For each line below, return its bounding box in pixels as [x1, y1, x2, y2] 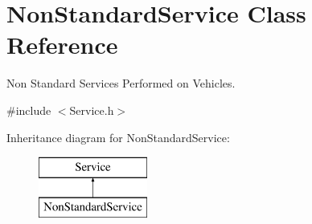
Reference [6, 28, 118, 61]
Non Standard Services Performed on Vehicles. [6, 75, 236, 92]
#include [6, 101, 51, 118]
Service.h [69, 101, 114, 118]
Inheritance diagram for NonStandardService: [6, 128, 230, 145]
